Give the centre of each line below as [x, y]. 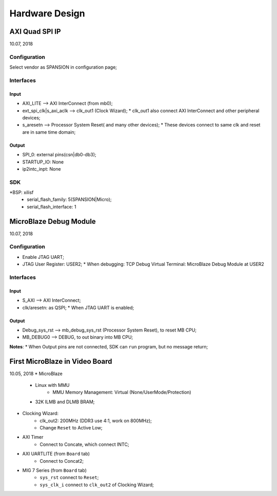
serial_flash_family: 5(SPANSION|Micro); [70, 199]
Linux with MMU [52, 385]
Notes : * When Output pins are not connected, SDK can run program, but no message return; [109, 346]
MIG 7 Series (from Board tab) [55, 470]
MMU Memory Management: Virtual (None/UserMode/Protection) [122, 392]
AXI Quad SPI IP [35, 32]
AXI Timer [33, 437]
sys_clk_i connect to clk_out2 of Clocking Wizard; [97, 485]
